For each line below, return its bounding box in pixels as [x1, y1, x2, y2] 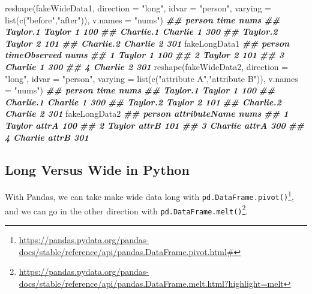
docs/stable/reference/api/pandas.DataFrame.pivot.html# [19, 245, 234, 257]
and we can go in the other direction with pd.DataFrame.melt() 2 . [5, 202, 248, 217]
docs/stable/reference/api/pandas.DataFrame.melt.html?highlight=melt [19, 277, 284, 289]
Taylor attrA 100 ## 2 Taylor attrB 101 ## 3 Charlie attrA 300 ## [5, 119, 305, 131]
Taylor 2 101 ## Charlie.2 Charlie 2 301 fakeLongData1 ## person [5, 37, 290, 49]
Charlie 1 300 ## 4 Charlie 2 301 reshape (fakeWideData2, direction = [5, 60, 289, 72]
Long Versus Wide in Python [5, 160, 190, 178]
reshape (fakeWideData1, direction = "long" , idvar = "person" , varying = [5, 2, 271, 14]
